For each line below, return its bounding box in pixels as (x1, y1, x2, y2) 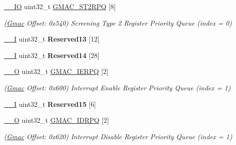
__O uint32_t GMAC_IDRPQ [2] (4, 115, 109, 125)
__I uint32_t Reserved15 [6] (4, 99, 96, 109)
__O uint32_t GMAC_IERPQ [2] (4, 66, 109, 76)
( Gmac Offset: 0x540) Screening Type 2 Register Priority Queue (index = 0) (4, 17, 232, 28)
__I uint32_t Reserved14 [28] (4, 50, 100, 60)
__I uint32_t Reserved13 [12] (4, 34, 100, 44)
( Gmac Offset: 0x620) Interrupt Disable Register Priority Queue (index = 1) (4, 131, 233, 141)
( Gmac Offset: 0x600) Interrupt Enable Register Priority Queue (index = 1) (4, 82, 231, 92)
